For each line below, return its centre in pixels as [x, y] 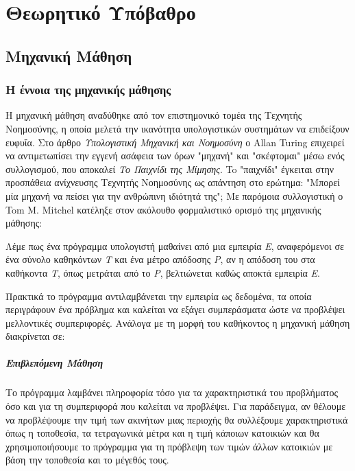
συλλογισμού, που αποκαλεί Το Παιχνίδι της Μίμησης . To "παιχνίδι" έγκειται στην [170, 169]
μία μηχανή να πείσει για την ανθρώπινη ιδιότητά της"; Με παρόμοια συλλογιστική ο [174, 195]
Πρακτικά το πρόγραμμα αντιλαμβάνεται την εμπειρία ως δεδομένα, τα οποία [159, 296]
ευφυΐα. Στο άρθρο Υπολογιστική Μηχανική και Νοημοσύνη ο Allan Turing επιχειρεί [175, 142]
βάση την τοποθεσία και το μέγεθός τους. [87, 460]
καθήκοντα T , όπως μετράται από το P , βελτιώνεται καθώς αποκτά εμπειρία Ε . [163, 272]
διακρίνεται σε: [35, 336]
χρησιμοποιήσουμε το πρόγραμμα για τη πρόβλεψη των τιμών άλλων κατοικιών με [169, 446]
